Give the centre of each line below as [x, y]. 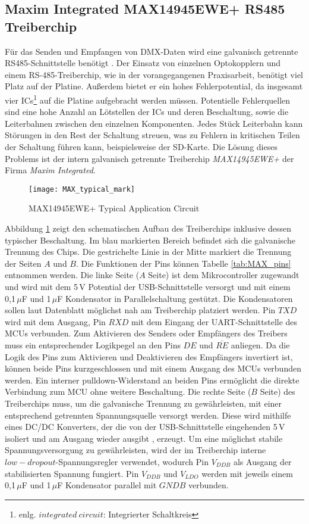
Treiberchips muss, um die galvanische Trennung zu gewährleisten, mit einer [144, 403]
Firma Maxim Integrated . [50, 170]
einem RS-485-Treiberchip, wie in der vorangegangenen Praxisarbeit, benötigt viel [154, 74]
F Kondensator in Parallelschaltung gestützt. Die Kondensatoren [175, 298]
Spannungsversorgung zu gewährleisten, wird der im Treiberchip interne [135, 450]
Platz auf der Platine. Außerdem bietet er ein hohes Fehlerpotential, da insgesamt [154, 86]
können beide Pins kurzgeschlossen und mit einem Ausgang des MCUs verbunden [153, 368]
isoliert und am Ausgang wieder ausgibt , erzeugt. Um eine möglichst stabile [144, 438]
